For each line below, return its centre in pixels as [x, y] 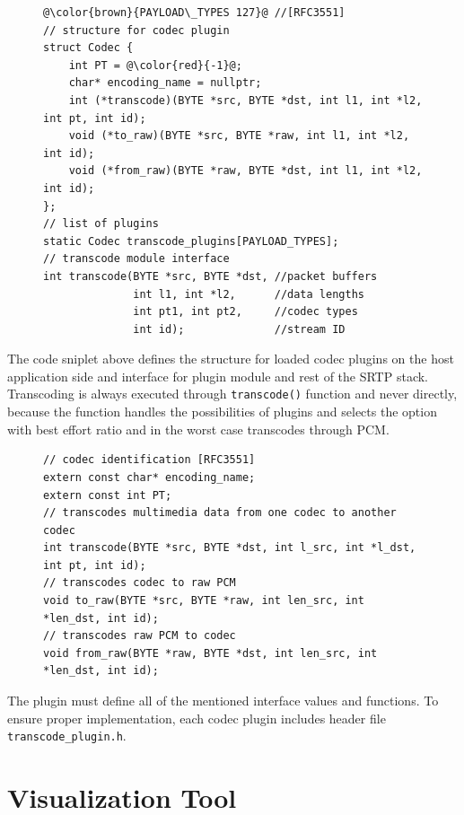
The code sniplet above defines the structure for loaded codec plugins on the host [231, 359]
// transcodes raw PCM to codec [140, 636]
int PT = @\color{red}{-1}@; [155, 65]
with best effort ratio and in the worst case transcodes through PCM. [198, 429]
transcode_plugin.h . [67, 736]
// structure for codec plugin [136, 30]
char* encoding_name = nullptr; [165, 83]
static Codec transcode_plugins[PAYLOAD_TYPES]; [191, 241]
